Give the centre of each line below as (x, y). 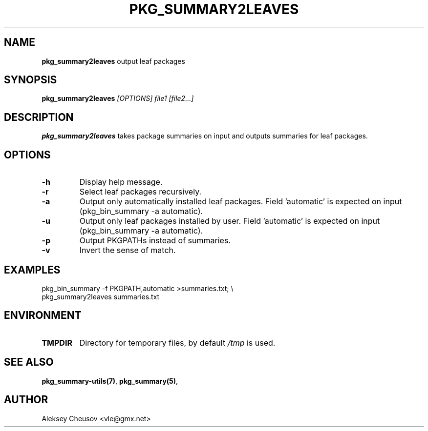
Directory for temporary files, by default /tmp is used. (177, 343)
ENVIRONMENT (43, 315)
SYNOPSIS (31, 80)
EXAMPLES (32, 270)
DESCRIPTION (39, 117)
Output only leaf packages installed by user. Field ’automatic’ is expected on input (230, 221)
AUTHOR (26, 400)
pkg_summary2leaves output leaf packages (113, 61)
